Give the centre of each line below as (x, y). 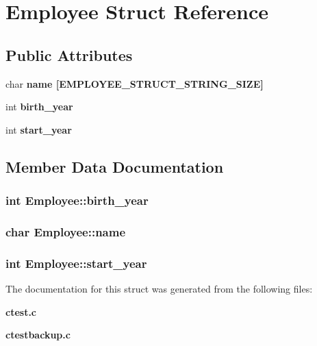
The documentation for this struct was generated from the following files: (159, 289)
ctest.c (21, 311)
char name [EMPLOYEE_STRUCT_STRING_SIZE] (135, 83)
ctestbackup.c (38, 335)
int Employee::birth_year (77, 200)
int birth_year (39, 107)
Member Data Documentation (115, 166)
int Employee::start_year (76, 263)
